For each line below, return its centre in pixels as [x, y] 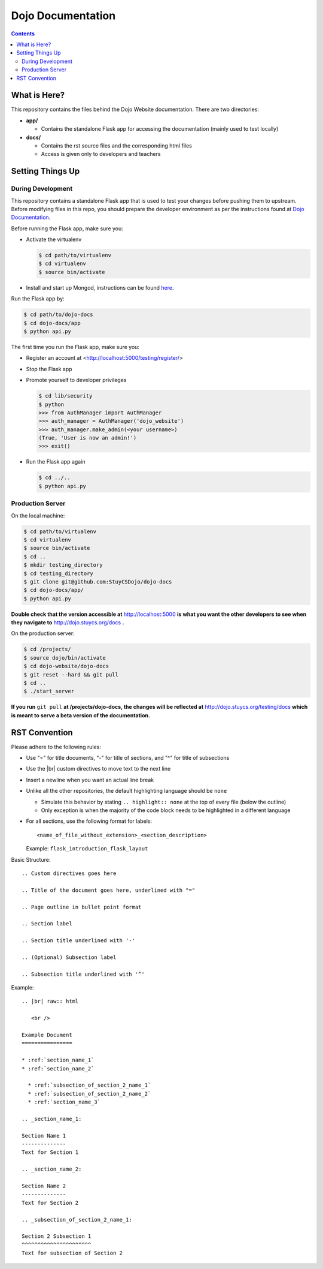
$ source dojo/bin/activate [65, 658]
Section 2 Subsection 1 [57, 1236]
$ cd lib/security [65, 396]
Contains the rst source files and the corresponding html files [117, 145]
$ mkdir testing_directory [63, 565]
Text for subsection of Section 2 [72, 1253]
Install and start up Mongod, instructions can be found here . [100, 287]
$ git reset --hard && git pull [71, 674]
